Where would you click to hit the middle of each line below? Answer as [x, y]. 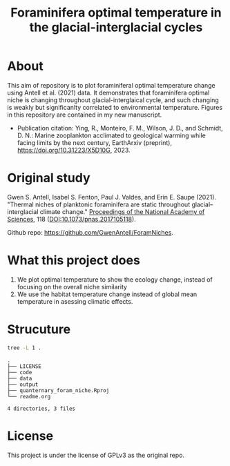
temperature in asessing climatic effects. [75, 301]
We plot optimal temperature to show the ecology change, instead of [115, 279]
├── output [23, 385]
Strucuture [39, 329]
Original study [49, 178]
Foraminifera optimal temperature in [116, 13]
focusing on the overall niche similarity [72, 287]
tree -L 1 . [24, 348]
